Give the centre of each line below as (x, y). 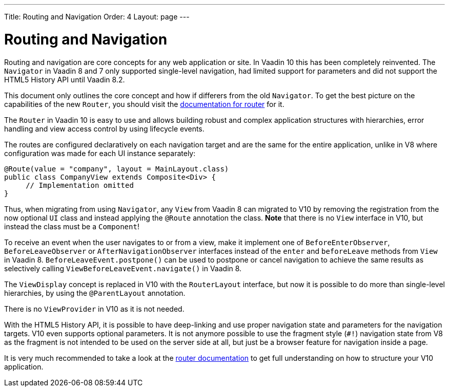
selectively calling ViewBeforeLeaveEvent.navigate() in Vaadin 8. (123, 268)
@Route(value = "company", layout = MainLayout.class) (117, 169)
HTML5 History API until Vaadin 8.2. (65, 79)
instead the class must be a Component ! (72, 226)
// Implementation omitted (80, 185)
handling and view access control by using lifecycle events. (104, 128)
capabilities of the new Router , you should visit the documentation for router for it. (144, 104)
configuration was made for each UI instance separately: (100, 153)
